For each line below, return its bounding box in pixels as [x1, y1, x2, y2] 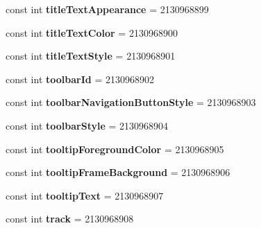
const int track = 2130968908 [6, 211, 134, 226]
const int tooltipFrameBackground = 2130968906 [6, 165, 230, 179]
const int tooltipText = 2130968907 [6, 188, 164, 202]
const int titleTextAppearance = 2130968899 [6, 2, 209, 16]
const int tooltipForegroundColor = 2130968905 [6, 141, 224, 156]
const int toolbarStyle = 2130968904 [6, 118, 169, 132]
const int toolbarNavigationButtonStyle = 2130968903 [6, 95, 256, 109]
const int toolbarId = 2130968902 [6, 71, 154, 86]
